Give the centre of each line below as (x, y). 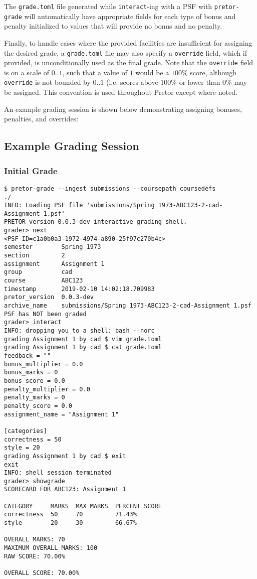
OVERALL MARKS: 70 (35, 540)
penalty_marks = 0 (35, 398)
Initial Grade (31, 170)
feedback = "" (28, 355)
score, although (213, 72)
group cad (38, 272)
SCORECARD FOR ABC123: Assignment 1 (65, 489)
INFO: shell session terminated (58, 473)
